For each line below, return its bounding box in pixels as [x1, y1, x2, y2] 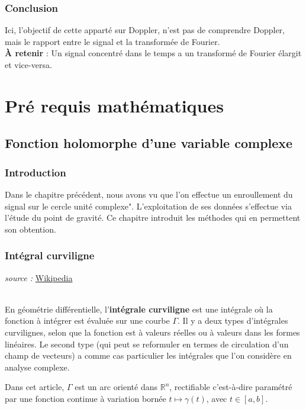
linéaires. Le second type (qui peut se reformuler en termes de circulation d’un [5, 337, 289, 350]
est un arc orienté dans [75, 381, 158, 393]
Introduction [5, 165, 66, 179]
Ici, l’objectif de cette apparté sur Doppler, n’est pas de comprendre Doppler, [5, 24, 285, 36]
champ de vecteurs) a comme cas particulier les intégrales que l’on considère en [5, 349, 292, 362]
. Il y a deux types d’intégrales [178, 314, 288, 327]
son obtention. [5, 223, 56, 235]
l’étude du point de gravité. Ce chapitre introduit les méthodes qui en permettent [5, 211, 301, 224]
